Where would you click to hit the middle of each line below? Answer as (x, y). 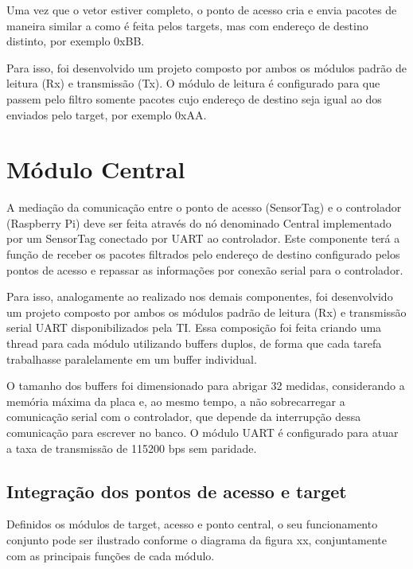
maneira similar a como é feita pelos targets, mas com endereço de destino (187, 25)
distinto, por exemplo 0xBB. (76, 41)
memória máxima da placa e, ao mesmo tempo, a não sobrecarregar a (176, 401)
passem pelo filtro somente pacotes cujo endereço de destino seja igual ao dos (194, 98)
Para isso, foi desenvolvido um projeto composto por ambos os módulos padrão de (206, 67)
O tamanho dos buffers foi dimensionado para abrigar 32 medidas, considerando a (206, 386)
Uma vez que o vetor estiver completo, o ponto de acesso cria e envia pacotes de (202, 10)
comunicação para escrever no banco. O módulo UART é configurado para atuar (203, 432)
